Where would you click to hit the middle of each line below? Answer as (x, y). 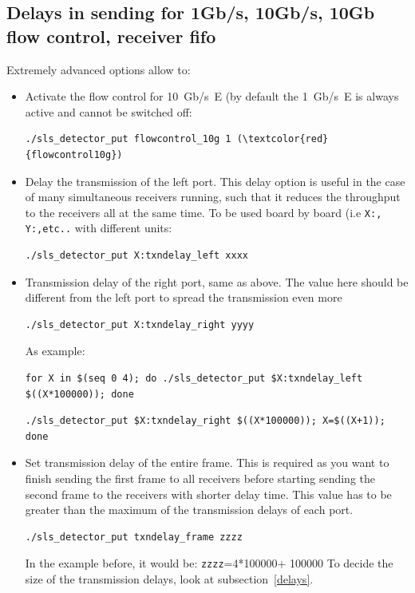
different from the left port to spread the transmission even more (184, 297)
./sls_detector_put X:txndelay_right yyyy (140, 324)
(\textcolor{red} (283, 139)
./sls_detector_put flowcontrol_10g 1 (128, 139)
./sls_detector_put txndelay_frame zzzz (134, 537)
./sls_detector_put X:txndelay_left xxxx (136, 256)
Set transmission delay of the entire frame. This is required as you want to (207, 463)
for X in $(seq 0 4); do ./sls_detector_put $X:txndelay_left (194, 379)
